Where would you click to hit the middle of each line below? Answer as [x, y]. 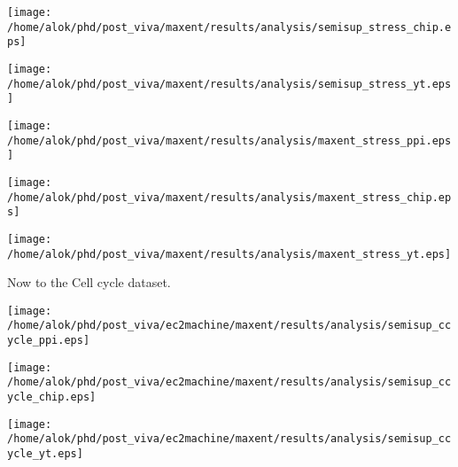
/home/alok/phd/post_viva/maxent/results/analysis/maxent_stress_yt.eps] [229, 254]
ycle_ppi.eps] [49, 341]
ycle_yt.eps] [45, 454]
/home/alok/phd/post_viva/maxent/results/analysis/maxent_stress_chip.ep [229, 197]
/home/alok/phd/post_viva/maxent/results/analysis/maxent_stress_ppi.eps [229, 140]
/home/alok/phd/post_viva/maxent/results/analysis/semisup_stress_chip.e [229, 27]
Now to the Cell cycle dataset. [89, 282]
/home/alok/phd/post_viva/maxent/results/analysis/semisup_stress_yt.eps [229, 84]
